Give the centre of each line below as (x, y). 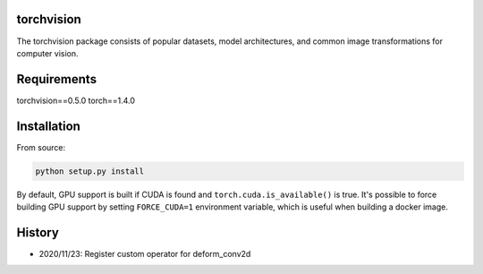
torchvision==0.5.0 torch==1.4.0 (76, 100)
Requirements (57, 79)
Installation (48, 126)
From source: (41, 147)
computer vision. (48, 53)
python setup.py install (90, 171)
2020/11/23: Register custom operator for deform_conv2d (145, 253)
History (38, 232)
